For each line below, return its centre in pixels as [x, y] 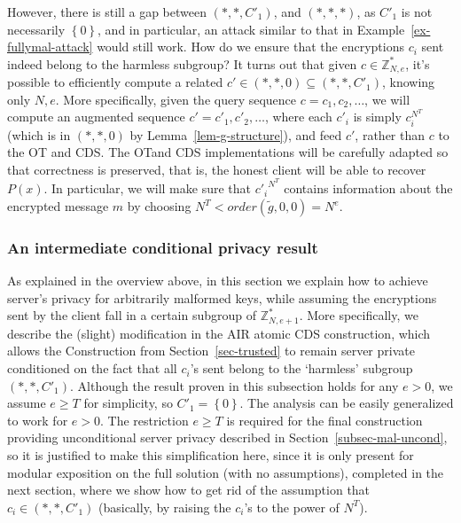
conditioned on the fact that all [92, 368]
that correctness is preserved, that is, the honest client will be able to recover [217, 169]
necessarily [36, 29]
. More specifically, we [359, 315]
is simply [377, 117]
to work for [38, 420]
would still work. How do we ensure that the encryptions [250, 47]
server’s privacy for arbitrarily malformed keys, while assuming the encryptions [222, 297]
